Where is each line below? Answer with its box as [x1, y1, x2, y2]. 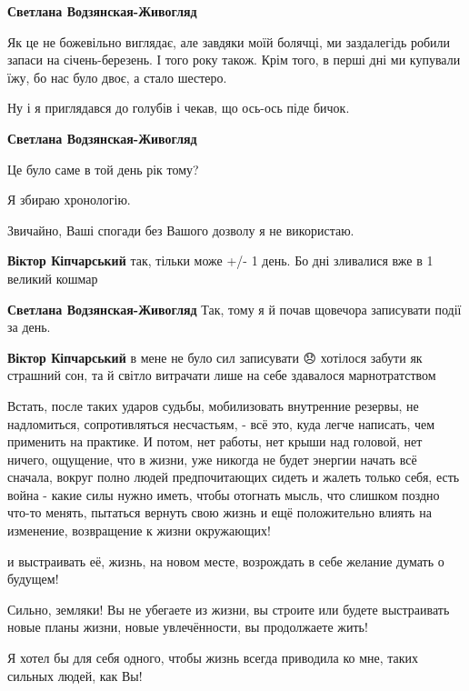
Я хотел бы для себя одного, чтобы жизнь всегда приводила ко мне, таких [7, 648, 419, 667]
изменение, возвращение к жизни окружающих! [7, 521, 271, 540]
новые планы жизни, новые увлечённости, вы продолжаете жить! [7, 617, 368, 636]
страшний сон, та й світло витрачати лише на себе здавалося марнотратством [7, 366, 436, 385]
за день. [7, 317, 51, 336]
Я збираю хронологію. [7, 190, 131, 209]
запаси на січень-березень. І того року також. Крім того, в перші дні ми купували [7, 50, 461, 69]
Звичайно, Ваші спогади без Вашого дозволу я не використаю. [7, 220, 354, 239]
